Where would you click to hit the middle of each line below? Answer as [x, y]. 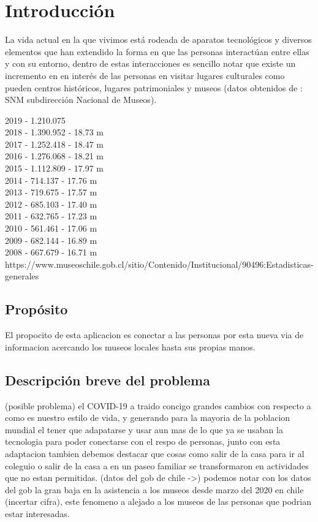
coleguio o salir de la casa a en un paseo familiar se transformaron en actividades [157, 465]
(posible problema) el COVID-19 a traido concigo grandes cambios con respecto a [158, 405]
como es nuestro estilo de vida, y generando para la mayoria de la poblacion [148, 418]
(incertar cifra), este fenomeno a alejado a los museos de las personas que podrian [158, 501]
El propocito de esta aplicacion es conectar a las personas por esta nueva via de [154, 335]
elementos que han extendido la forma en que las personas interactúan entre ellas [157, 51]
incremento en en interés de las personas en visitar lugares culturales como [145, 75]
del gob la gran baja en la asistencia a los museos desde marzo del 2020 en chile [154, 489]
